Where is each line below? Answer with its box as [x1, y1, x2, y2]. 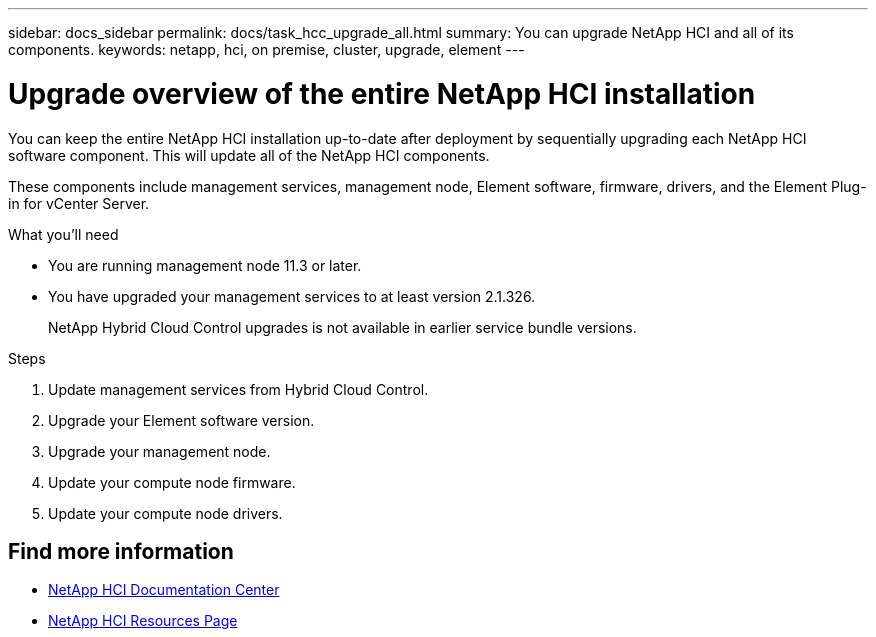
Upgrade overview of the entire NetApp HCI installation [8, 76, 756, 111]
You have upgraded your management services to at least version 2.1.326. [48, 287, 536, 305]
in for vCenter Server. [8, 194, 150, 212]
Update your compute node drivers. [48, 504, 283, 522]
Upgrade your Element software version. [48, 411, 315, 429]
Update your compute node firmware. [48, 473, 296, 491]
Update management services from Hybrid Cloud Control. [48, 380, 429, 398]
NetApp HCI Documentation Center [48, 581, 280, 599]
